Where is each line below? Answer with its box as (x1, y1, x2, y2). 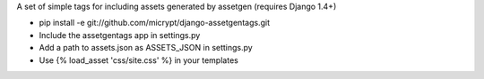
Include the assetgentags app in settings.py (39, 29, 201, 40)
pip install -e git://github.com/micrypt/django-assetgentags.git (39, 18, 271, 28)
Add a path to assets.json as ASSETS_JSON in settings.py (39, 43, 253, 53)
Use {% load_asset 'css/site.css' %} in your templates (39, 54, 239, 66)
